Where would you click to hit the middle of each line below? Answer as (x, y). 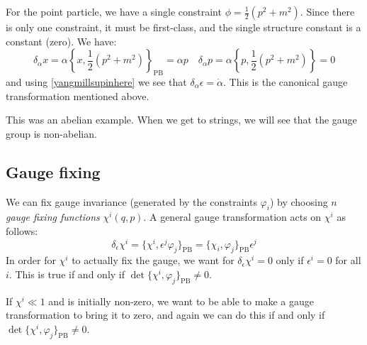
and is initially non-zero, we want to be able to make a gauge (181, 301)
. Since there (327, 11)
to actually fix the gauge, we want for (153, 260)
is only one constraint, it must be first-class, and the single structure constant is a (183, 27)
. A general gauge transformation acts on (232, 217)
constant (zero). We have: (61, 41)
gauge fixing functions (53, 217)
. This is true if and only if (67, 274)
